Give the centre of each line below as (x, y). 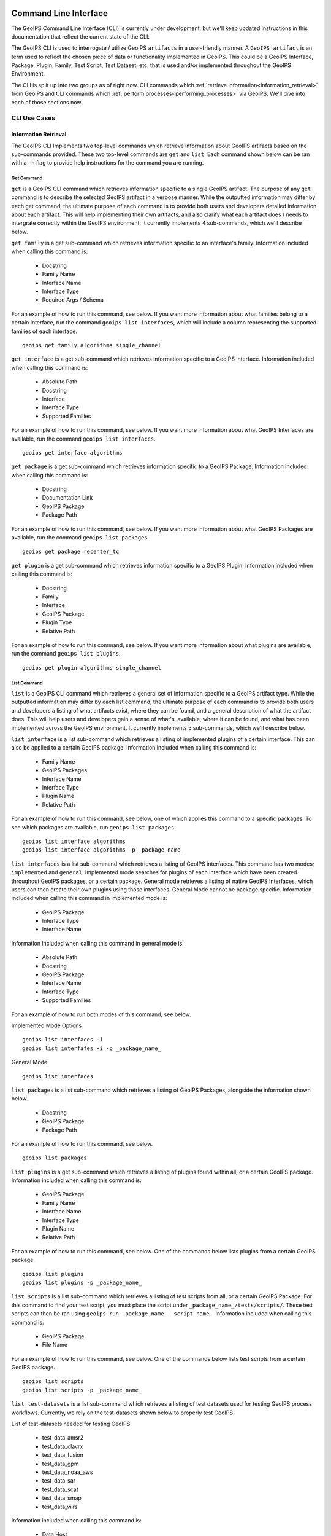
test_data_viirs (60, 1507)
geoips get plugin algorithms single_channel (92, 668)
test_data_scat (60, 1489)
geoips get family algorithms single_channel (92, 345)
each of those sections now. (47, 102)
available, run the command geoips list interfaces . (83, 439)
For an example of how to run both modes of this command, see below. (101, 1014)
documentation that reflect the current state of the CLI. (81, 36)
